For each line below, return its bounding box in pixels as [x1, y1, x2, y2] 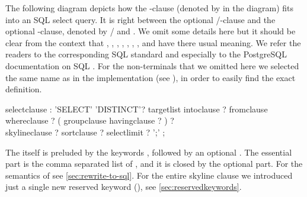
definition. [5, 83, 42, 95]
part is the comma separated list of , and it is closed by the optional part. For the [5, 157, 303, 170]
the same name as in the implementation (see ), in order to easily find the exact [5, 71, 296, 83]
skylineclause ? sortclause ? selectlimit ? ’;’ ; [5, 125, 165, 138]
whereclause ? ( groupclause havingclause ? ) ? [5, 114, 174, 127]
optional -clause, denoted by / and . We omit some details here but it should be [5, 25, 296, 37]
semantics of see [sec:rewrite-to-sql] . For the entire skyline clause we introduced [5, 169, 293, 181]
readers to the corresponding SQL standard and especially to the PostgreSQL [5, 48, 287, 60]
